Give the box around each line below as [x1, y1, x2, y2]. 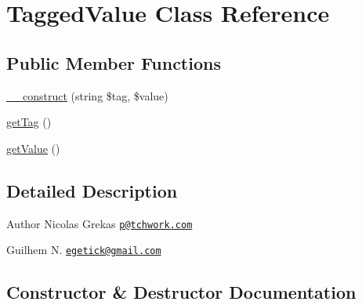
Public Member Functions [6, 50, 221, 74]
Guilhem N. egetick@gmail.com [6, 241, 161, 258]
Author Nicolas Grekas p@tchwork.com [6, 215, 193, 231]
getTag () [6, 114, 52, 130]
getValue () [6, 140, 60, 156]
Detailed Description [6, 178, 178, 202]
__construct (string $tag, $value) [6, 87, 168, 103]
